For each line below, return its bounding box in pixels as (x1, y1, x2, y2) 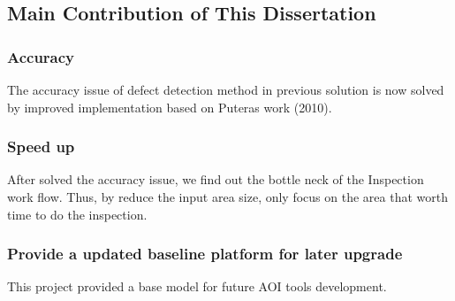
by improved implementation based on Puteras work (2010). (7, 97, 332, 116)
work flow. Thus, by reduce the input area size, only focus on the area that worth (7, 188, 448, 205)
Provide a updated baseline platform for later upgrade (7, 243, 403, 265)
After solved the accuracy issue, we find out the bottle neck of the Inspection (7, 170, 424, 189)
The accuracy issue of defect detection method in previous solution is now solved (7, 81, 444, 98)
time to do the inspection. (7, 205, 148, 223)
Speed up (7, 135, 75, 158)
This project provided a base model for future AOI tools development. (7, 277, 387, 296)
